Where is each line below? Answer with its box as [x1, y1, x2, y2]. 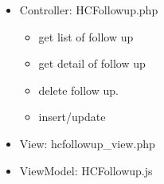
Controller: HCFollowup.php [19, 2, 158, 18]
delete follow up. [38, 81, 119, 98]
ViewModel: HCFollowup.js [19, 162, 153, 178]
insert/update [38, 108, 106, 125]
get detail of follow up [38, 55, 146, 72]
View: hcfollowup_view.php [19, 135, 155, 151]
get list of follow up [38, 28, 134, 45]
